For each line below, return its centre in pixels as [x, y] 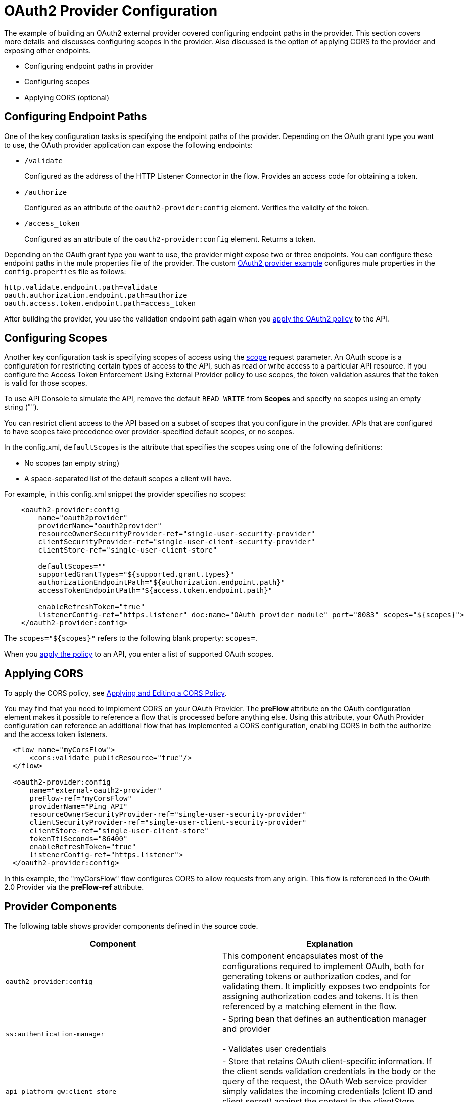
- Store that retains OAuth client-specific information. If [327, 1061]
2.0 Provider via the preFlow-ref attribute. [74, 887]
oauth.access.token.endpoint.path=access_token [100, 303]
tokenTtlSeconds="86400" [79, 839]
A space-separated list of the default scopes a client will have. [128, 479]
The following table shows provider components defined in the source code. [131, 926]
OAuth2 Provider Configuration [111, 11]
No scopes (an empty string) [72, 463]
